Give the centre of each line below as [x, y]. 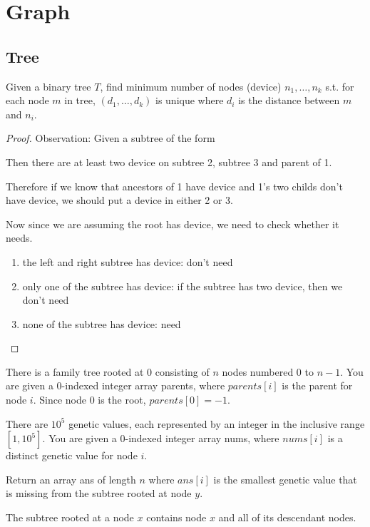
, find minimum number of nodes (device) [191, 86]
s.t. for [340, 86]
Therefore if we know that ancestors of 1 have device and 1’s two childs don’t [174, 186]
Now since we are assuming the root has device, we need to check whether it [173, 224]
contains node [176, 517]
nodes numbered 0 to [268, 371]
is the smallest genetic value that [285, 479]
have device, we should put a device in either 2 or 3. [120, 200]
